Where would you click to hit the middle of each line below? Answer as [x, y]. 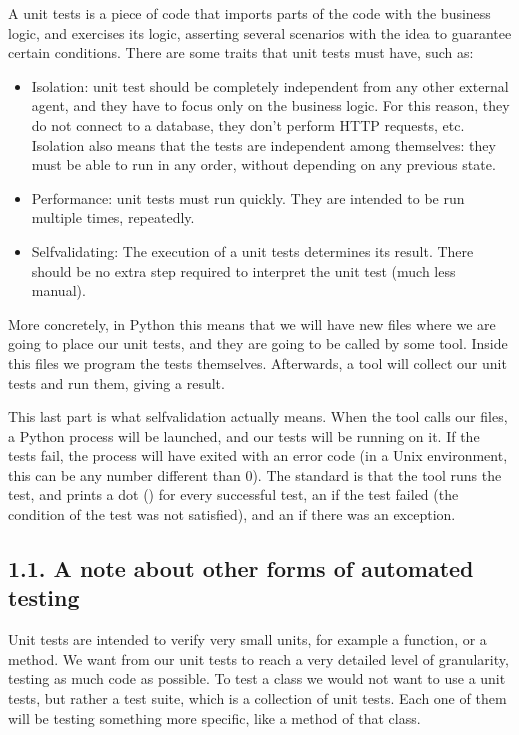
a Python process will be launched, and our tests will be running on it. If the [244, 435]
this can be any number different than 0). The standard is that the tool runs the [255, 474]
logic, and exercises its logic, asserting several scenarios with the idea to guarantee [260, 32]
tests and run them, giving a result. [116, 382]
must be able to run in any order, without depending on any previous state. [263, 164]
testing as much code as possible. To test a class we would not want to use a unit [257, 678]
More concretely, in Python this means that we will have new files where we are [252, 323]
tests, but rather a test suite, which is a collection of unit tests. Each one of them [257, 698]
